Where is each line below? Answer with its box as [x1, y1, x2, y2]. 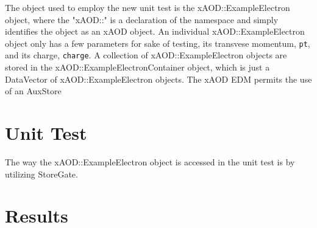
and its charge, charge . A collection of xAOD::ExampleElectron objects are [5, 49, 287, 61]
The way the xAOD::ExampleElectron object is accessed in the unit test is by [5, 156, 295, 168]
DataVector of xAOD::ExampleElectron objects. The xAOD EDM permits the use [5, 72, 312, 85]
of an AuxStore [5, 85, 62, 97]
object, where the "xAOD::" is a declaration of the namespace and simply [5, 13, 279, 26]
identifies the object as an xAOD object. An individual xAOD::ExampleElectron [5, 25, 305, 38]
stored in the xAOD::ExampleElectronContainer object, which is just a [5, 61, 270, 74]
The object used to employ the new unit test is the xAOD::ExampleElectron [5, 1, 290, 13]
